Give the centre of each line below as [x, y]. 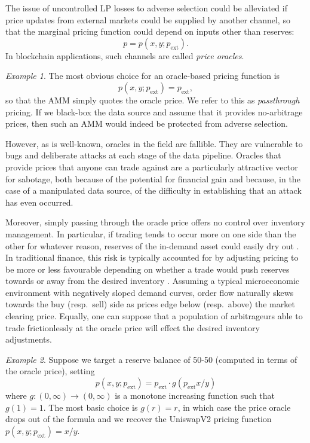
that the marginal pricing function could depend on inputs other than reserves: [150, 31]
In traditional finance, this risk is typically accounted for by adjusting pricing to [152, 257]
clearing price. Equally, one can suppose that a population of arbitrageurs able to [154, 316]
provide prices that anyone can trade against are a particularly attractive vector [152, 166]
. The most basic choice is [90, 407]
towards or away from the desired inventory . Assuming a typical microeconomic [153, 281]
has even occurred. [39, 202]
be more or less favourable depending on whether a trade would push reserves [148, 269]
